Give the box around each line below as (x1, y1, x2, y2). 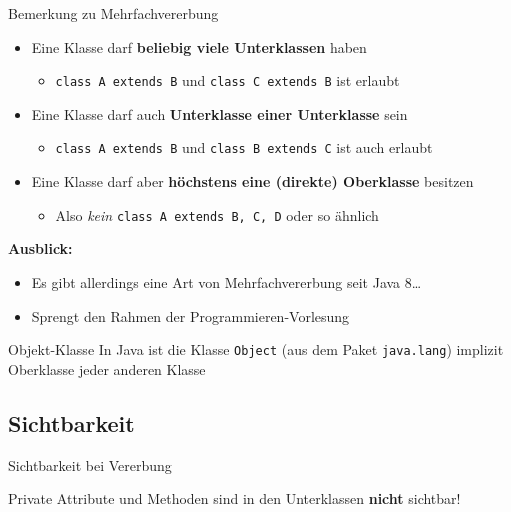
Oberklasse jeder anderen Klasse (8, 358, 206, 379)
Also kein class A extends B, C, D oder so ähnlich (55, 204, 379, 225)
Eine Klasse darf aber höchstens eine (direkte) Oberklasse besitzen (31, 171, 474, 192)
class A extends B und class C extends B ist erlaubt (55, 70, 400, 91)
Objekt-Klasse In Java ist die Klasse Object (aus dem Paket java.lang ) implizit (8, 339, 504, 360)
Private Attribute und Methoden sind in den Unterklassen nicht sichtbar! (8, 488, 461, 509)
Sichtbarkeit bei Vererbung (8, 454, 172, 475)
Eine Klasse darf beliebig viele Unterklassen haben (31, 36, 367, 57)
